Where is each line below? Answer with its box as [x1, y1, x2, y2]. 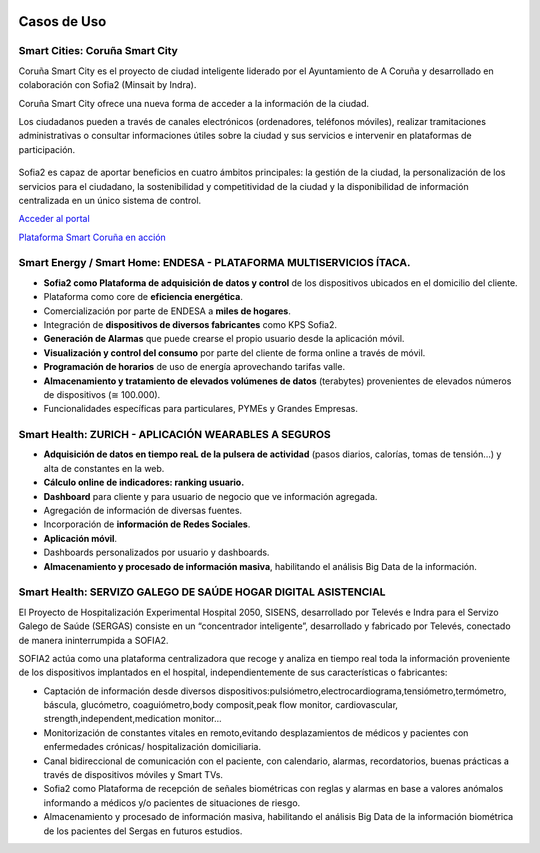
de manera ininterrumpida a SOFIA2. [18, 634, 169, 646]
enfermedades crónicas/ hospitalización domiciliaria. [43, 741, 262, 753]
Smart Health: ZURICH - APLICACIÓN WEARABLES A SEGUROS [18, 428, 331, 442]
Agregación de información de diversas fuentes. [43, 505, 243, 517]
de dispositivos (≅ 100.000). [43, 388, 161, 400]
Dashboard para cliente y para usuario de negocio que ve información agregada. [43, 490, 378, 502]
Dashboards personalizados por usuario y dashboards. [43, 546, 270, 559]
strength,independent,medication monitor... [43, 713, 222, 725]
